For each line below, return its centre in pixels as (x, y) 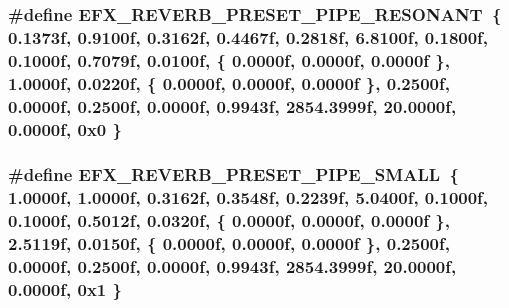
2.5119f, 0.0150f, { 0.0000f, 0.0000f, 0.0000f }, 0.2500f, (229, 243)
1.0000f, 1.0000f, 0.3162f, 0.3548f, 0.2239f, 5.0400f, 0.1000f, (248, 197)
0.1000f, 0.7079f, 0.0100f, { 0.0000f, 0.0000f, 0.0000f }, (229, 59)
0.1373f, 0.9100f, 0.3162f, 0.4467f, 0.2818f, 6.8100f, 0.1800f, (248, 36)
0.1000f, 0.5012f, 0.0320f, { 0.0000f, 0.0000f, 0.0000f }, (229, 220)
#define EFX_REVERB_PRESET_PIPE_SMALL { (233, 174)
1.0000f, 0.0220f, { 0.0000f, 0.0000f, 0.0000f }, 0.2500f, (229, 82)
